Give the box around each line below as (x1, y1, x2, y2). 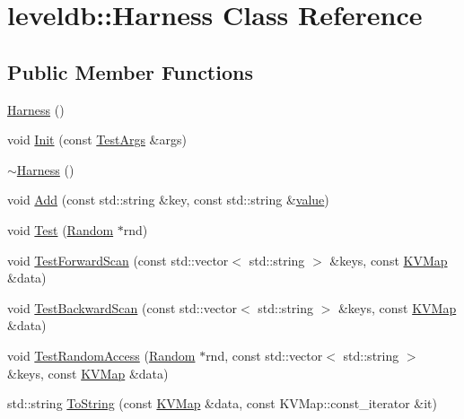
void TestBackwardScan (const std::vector (7, 298, 238, 317)
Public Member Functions (7, 57, 253, 85)
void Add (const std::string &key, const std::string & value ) (7, 190, 329, 209)
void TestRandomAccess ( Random (7, 345, 196, 364)
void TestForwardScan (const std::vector (7, 250, 229, 269)
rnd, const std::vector (206, 345, 323, 364)
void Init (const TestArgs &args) (7, 130, 187, 149)
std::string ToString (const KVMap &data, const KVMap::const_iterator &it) (7, 394, 437, 413)
